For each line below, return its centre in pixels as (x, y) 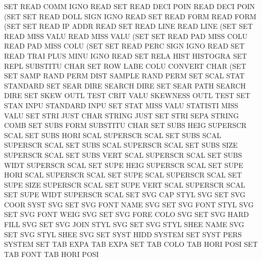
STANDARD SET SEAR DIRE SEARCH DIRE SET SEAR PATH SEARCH (125, 85)
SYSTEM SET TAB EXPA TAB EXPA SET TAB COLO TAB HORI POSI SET (131, 244)
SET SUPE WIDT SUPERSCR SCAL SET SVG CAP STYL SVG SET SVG (125, 194)
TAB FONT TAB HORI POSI (51, 254)
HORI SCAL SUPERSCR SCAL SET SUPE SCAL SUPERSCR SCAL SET (123, 175)
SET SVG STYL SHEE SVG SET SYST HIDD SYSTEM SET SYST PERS (123, 234)
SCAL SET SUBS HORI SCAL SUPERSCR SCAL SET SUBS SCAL (113, 135)
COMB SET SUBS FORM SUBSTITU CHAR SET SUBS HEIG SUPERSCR (125, 125)
